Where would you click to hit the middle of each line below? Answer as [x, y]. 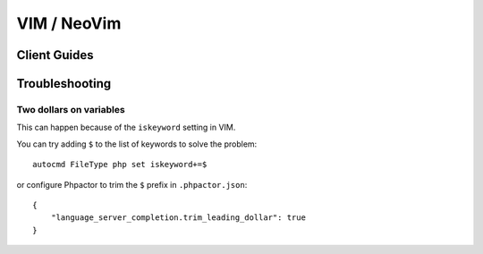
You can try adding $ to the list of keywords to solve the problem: [137, 144]
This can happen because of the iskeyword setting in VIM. [126, 127]
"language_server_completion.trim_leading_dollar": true [178, 218]
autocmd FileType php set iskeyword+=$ [120, 165]
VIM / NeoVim [69, 23]
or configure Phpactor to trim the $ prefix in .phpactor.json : [132, 184]
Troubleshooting [64, 84]
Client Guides [55, 55]
